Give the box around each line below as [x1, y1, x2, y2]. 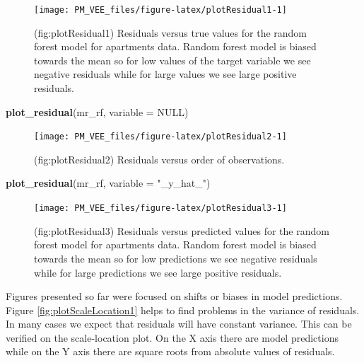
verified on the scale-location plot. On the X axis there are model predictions [6, 330, 339, 345]
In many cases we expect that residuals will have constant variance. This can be [6, 316, 352, 331]
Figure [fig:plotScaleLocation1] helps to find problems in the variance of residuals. [6, 302, 360, 317]
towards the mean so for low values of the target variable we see [34, 52, 311, 67]
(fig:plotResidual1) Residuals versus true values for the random [34, 25, 307, 40]
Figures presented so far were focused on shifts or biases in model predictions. [6, 289, 343, 304]
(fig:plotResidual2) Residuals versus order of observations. [34, 151, 285, 166]
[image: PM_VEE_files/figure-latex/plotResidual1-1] [34, 5, 287, 15]
